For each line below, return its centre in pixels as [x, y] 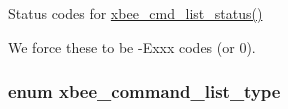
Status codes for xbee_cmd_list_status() [135, 13]
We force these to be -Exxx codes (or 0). [132, 46]
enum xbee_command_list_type [144, 91]
